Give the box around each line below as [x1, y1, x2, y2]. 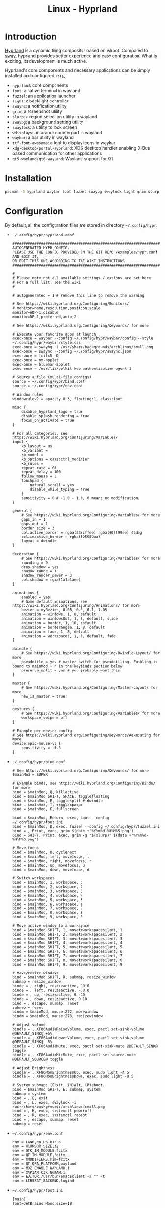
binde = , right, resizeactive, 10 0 [12, 983, 90, 988]
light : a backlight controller [12, 98, 69, 104]
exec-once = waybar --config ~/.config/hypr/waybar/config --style [12, 336, 153, 341]
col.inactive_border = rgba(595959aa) [21, 534, 101, 539]
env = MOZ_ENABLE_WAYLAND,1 [12, 1165, 70, 1171]
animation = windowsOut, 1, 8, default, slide [21, 616, 118, 621]
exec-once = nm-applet [12, 357, 59, 363]
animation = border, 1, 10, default [21, 620, 96, 625]
